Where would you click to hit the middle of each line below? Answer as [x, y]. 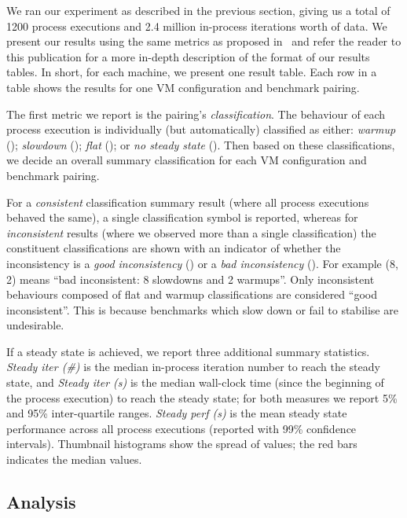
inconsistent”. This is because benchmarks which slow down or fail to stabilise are [202, 309]
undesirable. [35, 325]
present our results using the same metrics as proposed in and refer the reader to [204, 41]
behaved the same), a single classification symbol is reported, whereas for [182, 217]
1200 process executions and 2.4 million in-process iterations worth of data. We [197, 26]
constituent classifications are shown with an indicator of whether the [174, 248]
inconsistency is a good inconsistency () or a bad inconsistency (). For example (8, [202, 263]
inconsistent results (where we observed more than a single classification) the [191, 232]
